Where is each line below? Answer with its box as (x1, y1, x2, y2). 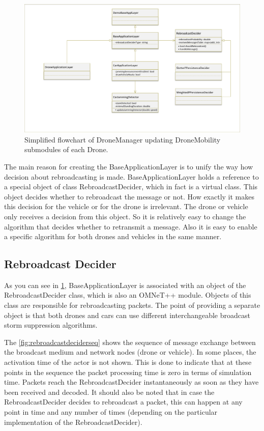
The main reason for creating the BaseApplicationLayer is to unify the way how (4, 161, 253, 171)
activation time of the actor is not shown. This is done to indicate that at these (4, 357, 252, 367)
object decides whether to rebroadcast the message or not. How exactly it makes (4, 191, 255, 202)
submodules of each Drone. (24, 144, 108, 155)
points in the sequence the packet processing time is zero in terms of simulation (4, 366, 252, 377)
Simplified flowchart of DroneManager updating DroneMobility (24, 134, 221, 145)
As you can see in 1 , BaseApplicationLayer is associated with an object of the (4, 279, 246, 290)
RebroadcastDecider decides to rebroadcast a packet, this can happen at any (4, 396, 243, 407)
